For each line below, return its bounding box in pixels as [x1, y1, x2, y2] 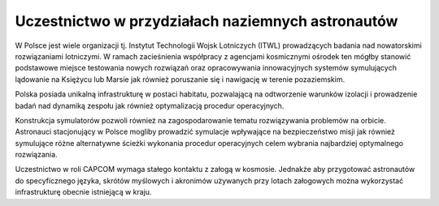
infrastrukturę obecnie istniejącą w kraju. [15, 187, 152, 197]
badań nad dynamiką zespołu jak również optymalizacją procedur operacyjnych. [15, 101, 285, 110]
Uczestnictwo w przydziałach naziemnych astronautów [15, 12, 398, 30]
